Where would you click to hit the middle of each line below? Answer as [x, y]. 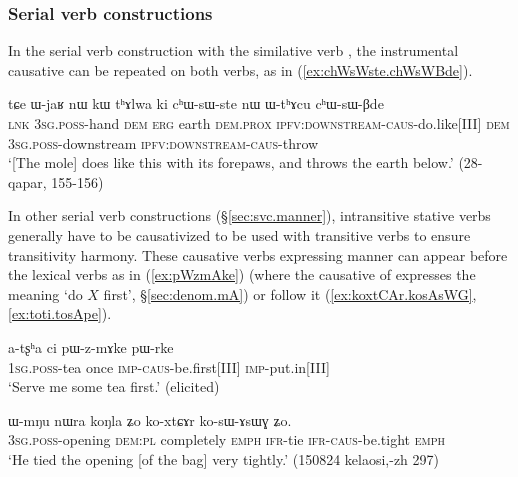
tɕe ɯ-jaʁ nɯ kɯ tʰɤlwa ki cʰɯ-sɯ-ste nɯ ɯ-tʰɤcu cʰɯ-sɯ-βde [196, 103]
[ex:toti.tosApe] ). [60, 313]
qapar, [27, 181]
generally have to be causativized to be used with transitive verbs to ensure [239, 234]
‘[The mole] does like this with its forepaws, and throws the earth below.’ [231, 162]
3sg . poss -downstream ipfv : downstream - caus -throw [163, 142]
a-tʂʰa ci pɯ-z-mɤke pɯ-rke [91, 346]
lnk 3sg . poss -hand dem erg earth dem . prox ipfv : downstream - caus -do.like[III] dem [259, 123]
